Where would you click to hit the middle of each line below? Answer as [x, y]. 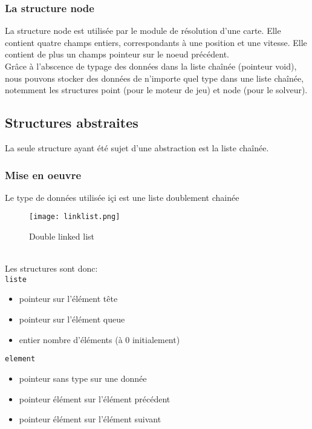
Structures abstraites [72, 123]
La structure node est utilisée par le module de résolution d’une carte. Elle [143, 31]
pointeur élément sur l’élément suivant [90, 419]
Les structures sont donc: [51, 268]
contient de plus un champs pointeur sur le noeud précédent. [117, 54]
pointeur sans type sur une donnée [83, 378]
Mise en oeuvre [43, 175]
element [20, 359]
